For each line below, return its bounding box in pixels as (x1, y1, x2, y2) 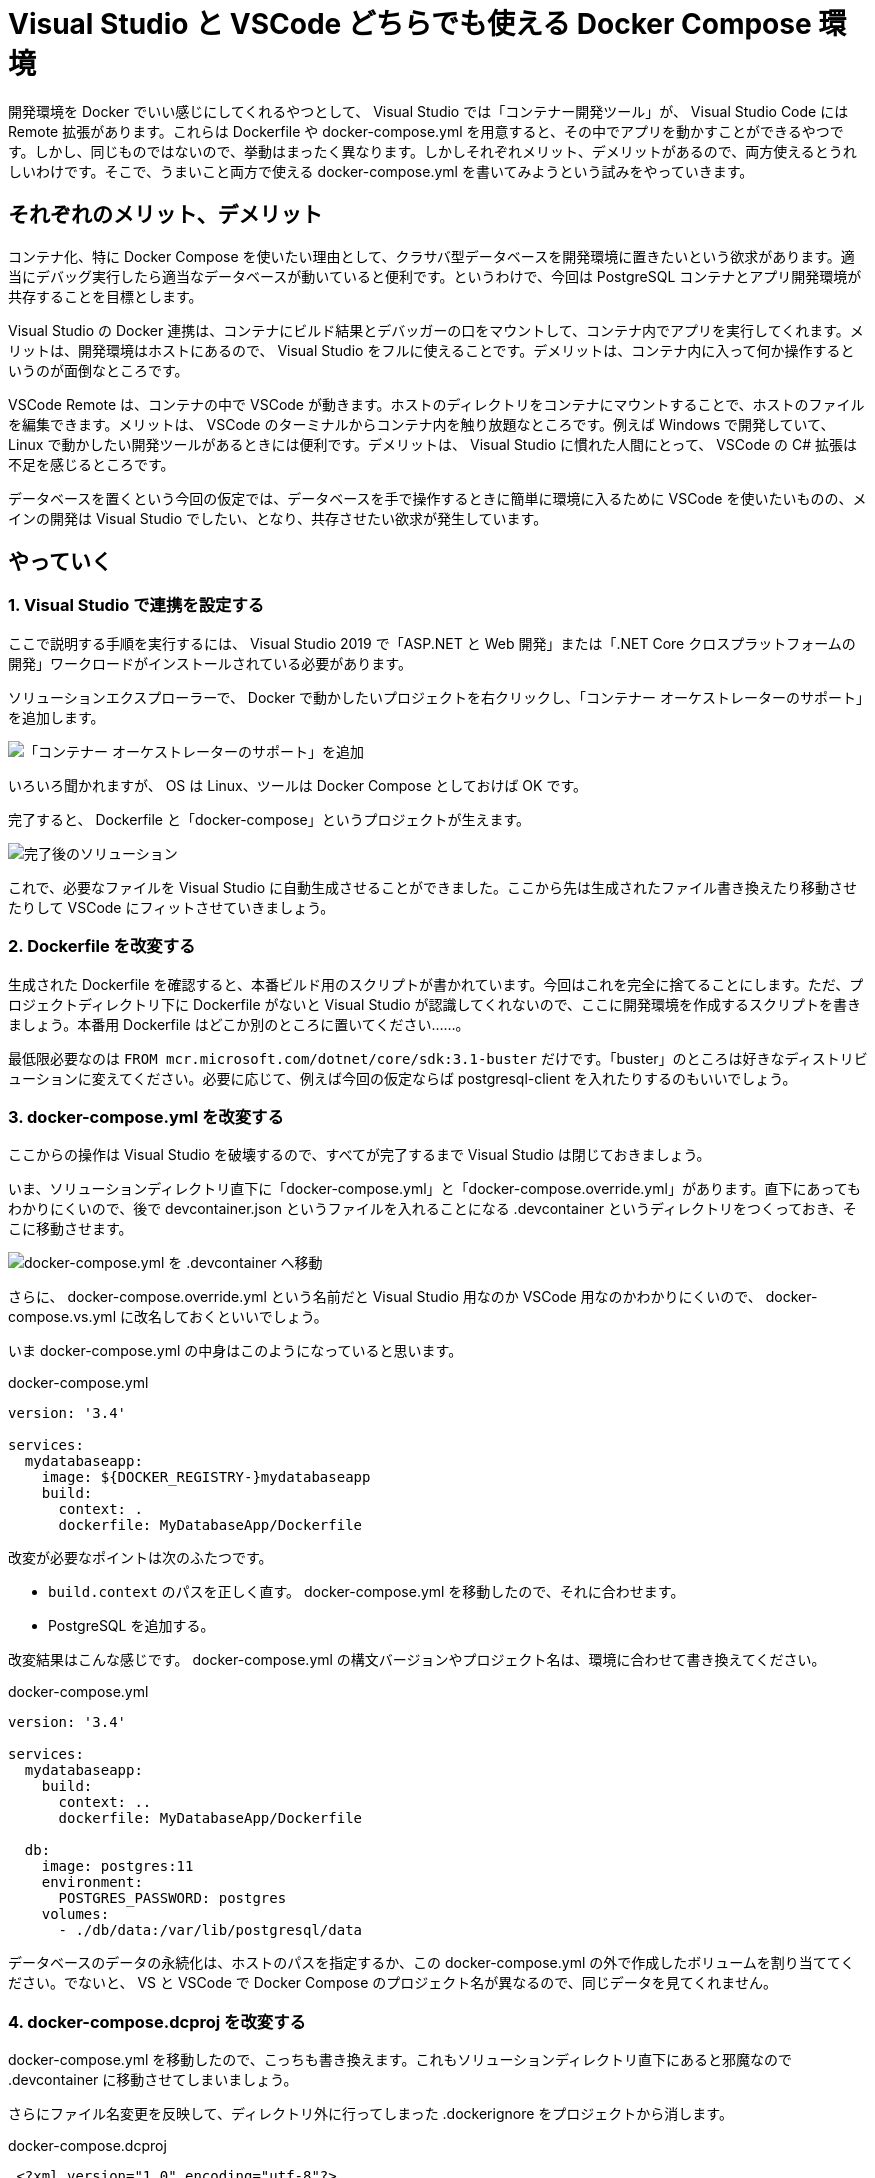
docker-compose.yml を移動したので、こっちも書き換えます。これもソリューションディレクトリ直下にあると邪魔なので (8, 2051, 793, 2069)
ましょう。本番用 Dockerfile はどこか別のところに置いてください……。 (8, 1015, 470, 1033)
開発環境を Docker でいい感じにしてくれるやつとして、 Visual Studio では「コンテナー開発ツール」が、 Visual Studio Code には (8, 102, 849, 120)
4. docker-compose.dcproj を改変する (8, 2011, 306, 2032)
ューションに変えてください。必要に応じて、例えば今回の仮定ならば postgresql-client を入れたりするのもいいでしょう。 (8, 1069, 797, 1087)
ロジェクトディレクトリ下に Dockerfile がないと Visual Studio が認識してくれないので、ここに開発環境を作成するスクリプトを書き (8, 995, 862, 1013)
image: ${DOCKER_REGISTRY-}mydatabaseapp (41, 1469, 371, 1486)
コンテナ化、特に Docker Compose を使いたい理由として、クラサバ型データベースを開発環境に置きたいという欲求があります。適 (8, 247, 855, 265)
